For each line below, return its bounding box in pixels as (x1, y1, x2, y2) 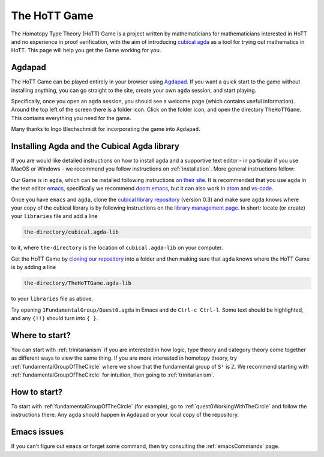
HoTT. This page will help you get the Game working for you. (11, 47, 161, 54)
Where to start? (11, 330, 71, 340)
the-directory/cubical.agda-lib (23, 229, 119, 235)
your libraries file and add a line (11, 213, 98, 220)
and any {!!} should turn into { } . (11, 314, 98, 321)
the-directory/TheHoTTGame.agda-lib (23, 280, 132, 286)
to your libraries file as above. (11, 295, 93, 303)
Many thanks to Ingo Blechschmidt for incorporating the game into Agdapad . (11, 126, 200, 133)
